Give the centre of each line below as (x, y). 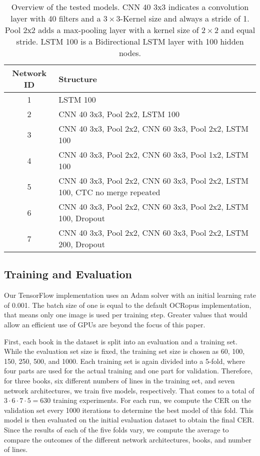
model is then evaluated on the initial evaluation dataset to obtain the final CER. (129, 420)
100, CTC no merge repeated (109, 192)
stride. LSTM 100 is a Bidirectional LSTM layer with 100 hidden (130, 41)
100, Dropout (82, 218)
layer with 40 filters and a (56, 18)
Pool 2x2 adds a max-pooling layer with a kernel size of (102, 30)
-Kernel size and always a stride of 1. (185, 18)
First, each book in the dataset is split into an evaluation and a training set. (121, 341)
